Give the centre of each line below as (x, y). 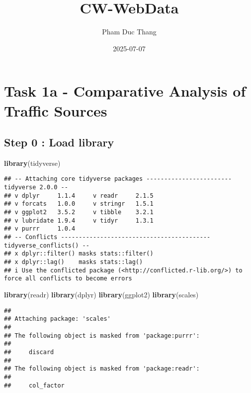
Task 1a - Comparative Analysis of (125, 91)
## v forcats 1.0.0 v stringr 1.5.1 (79, 204)
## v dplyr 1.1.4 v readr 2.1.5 (79, 196)
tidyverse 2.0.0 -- (36, 188)
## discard (29, 352)
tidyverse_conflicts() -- (47, 245)
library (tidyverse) (32, 163)
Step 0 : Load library (59, 142)
